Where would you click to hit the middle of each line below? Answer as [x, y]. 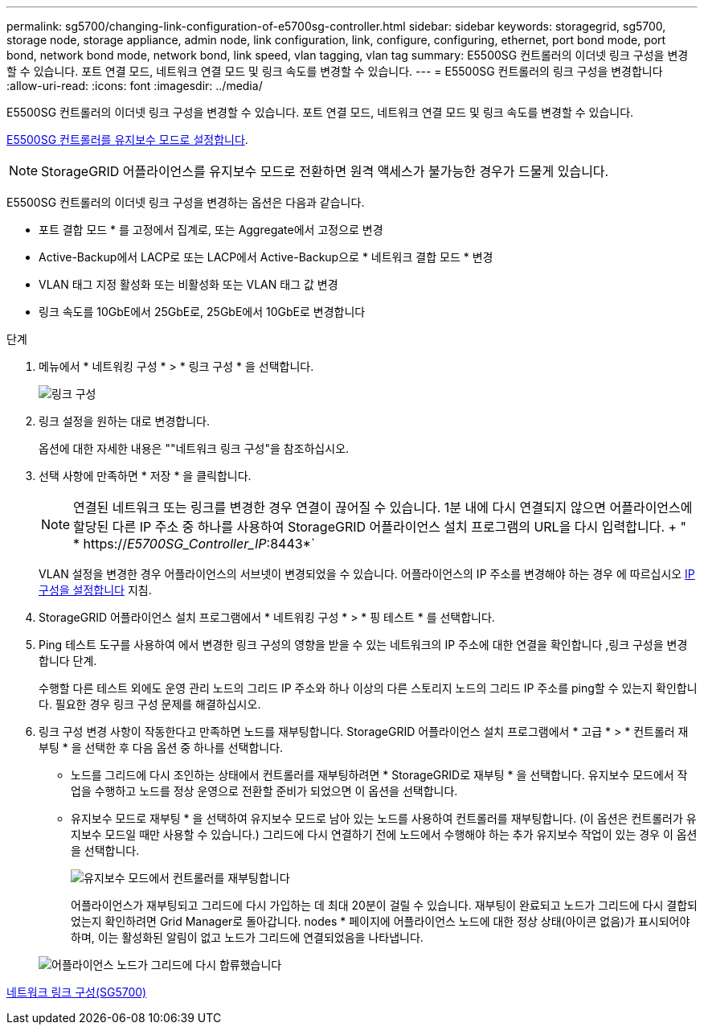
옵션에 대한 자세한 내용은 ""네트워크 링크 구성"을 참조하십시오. [194, 448]
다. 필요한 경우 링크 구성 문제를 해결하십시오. [150, 704]
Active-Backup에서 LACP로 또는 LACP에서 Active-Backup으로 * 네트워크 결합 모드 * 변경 [266, 257]
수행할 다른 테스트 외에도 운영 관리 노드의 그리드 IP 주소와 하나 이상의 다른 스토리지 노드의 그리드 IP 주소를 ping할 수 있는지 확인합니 [368, 688]
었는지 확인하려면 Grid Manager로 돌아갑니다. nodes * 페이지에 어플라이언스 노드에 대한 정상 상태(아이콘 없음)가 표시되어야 [381, 921]
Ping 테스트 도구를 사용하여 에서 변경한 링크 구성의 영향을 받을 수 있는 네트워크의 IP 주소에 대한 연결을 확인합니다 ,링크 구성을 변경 [363, 645]
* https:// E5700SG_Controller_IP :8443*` [194, 544]
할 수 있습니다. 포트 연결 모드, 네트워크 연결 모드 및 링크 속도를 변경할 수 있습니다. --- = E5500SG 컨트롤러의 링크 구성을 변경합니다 [335, 71]
